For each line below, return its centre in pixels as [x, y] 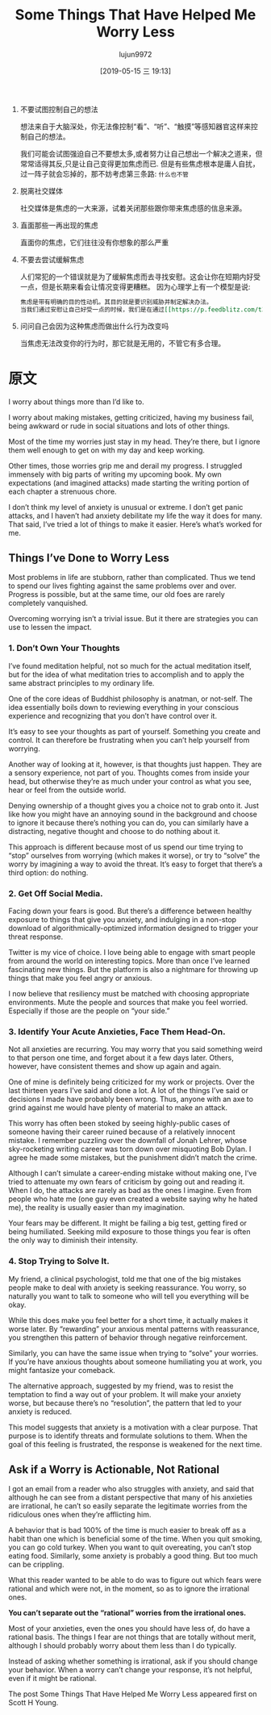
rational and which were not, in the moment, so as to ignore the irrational [129, 1589]
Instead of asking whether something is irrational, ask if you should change [133, 1661]
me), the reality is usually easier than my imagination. [97, 1208]
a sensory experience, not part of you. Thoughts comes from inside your [129, 773]
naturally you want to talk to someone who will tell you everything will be [129, 1296]
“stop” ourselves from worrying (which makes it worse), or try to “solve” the [134, 855]
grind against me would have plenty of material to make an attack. [118, 1108]
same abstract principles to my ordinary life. [81, 682]
